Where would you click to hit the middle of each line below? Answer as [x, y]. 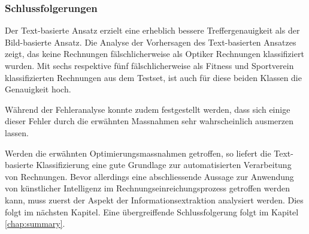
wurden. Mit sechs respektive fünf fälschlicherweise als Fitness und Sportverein [149, 65]
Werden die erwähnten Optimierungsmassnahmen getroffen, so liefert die [138, 153]
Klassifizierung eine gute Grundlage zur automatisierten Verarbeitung [164, 165]
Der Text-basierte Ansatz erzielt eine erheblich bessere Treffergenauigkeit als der [152, 30]
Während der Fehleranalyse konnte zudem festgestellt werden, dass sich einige [148, 109]
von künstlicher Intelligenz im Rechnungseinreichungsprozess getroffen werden [147, 188]
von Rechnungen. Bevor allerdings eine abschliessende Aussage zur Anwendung [149, 176]
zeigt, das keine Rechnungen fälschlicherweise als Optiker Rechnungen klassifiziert [154, 54]
